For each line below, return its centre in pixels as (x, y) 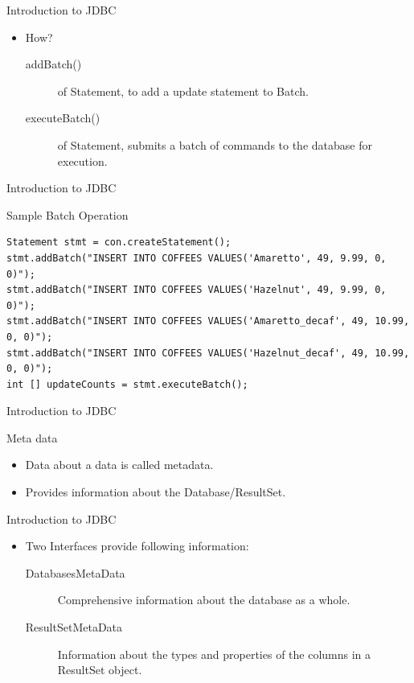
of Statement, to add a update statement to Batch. (183, 91)
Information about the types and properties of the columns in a (214, 654)
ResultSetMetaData (74, 627)
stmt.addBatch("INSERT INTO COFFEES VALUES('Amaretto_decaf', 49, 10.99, (208, 321)
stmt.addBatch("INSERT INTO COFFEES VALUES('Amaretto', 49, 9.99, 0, (197, 258)
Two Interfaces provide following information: (137, 546)
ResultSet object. (100, 670)
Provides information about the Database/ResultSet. (156, 492)
